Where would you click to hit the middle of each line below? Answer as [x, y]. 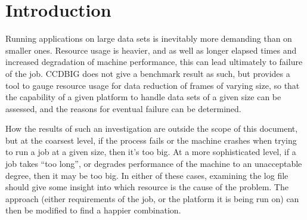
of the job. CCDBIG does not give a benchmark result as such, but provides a [148, 73]
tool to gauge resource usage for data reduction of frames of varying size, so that [153, 85]
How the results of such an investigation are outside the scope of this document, [152, 128]
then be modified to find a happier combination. [93, 210]
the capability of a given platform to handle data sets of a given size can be [143, 97]
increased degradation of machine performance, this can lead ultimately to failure [154, 62]
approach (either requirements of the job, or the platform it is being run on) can [152, 198]
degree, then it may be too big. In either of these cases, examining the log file [147, 175]
